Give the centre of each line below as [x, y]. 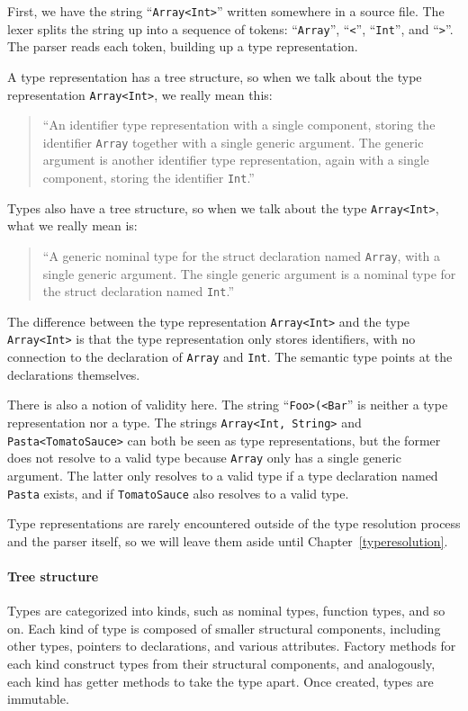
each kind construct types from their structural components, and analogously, [221, 664]
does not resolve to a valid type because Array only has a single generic [204, 458]
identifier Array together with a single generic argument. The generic [233, 142]
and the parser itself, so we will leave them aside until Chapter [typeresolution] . [228, 540]
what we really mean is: [72, 225]
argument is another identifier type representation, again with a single [236, 160]
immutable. [38, 699]
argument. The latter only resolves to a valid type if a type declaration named [223, 475]
